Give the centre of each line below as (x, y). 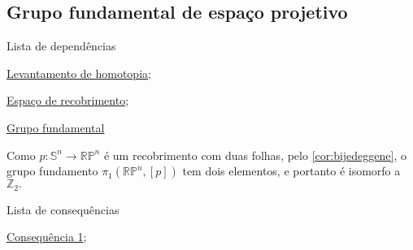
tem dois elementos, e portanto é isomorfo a (291, 171)
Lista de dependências (61, 46)
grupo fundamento (52, 171)
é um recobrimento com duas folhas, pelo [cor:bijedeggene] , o (255, 155)
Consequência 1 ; (47, 237)
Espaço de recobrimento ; (68, 100)
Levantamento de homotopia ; (79, 73)
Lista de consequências (63, 209)
